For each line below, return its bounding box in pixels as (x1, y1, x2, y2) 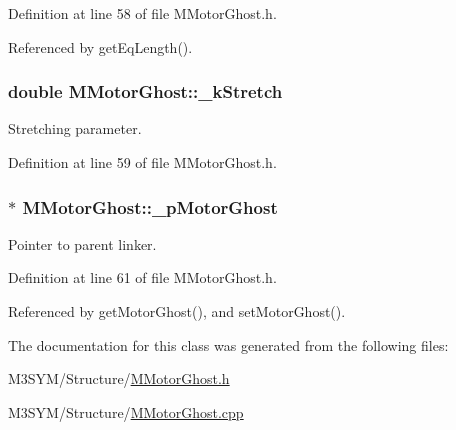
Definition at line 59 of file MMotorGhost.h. (8, 152, 277, 172)
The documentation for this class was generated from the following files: (8, 334, 449, 355)
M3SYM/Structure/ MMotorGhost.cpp (8, 401, 244, 422)
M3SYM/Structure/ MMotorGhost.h (8, 368, 230, 389)
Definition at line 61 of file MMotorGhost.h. (8, 267, 277, 288)
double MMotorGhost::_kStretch (8, 79, 283, 104)
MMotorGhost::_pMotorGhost (22, 194, 278, 219)
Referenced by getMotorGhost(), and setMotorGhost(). (8, 301, 346, 321)
